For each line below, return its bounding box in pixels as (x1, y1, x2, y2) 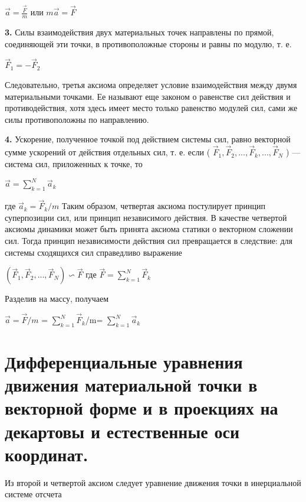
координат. (5, 442, 88, 466)
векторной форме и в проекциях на (5, 396, 278, 420)
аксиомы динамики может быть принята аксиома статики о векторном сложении (5, 223, 293, 235)
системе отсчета (5, 488, 62, 500)
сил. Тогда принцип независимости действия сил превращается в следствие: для (5, 234, 292, 247)
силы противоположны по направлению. (5, 113, 149, 125)
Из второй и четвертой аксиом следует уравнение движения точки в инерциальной (5, 476, 301, 488)
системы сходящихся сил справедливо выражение (5, 246, 182, 258)
